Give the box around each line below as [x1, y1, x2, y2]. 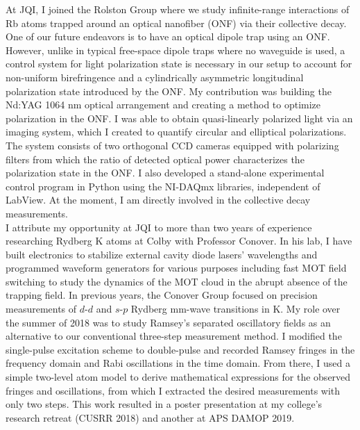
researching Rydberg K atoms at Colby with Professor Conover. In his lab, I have [6, 233, 352, 248]
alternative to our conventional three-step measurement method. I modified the [6, 329, 342, 343]
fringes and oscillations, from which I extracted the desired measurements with [6, 383, 341, 397]
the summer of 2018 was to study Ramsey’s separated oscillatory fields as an [6, 315, 331, 329]
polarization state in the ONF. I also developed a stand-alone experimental [6, 165, 325, 180]
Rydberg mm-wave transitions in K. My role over [130, 301, 341, 316]
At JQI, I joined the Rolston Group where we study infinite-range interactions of [6, 2, 350, 16]
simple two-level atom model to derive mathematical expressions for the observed [6, 370, 351, 384]
